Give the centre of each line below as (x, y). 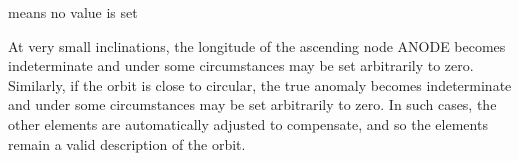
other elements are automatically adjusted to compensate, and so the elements (248, 123)
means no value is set (73, 12)
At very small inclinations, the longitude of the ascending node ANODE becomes (257, 45)
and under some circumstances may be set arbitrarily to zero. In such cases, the (252, 104)
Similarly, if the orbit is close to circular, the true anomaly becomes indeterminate (260, 84)
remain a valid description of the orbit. (127, 143)
